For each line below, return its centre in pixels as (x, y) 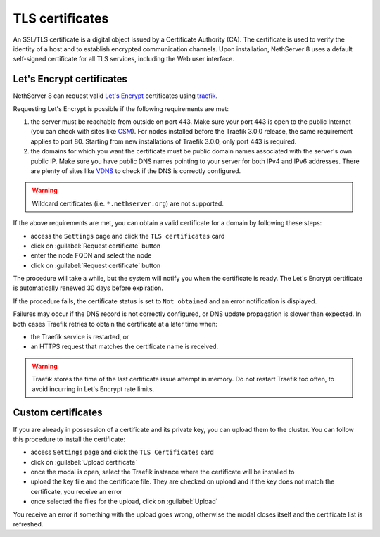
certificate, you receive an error (76, 491)
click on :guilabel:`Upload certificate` (84, 462)
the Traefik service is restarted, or (80, 337)
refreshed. (28, 524)
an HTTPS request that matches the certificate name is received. (125, 347)
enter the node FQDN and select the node (91, 255)
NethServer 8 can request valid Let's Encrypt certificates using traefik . (115, 96)
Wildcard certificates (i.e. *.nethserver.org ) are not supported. (128, 203)
